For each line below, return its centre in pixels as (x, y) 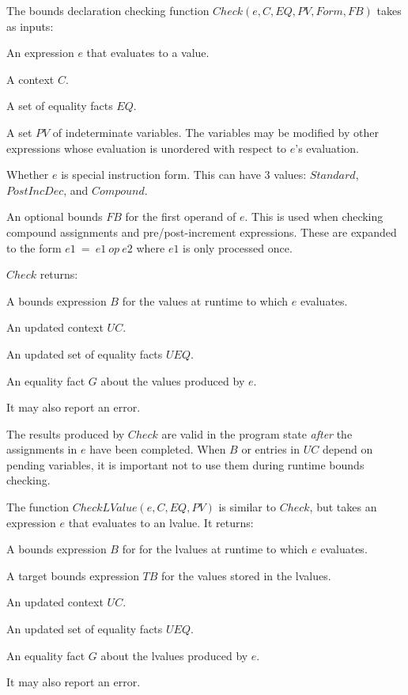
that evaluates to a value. (148, 53)
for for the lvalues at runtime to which (215, 549)
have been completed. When (158, 449)
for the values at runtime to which (205, 300)
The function (38, 507)
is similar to (247, 507)
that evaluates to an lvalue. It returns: (161, 522)
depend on (348, 449)
